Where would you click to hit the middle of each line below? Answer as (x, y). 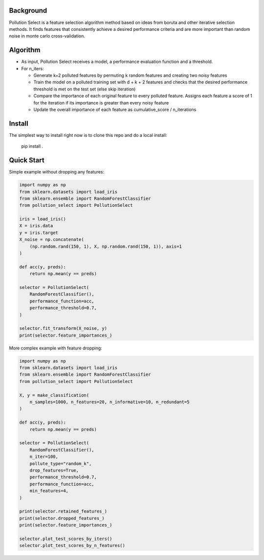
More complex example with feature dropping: (55, 348)
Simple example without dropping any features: (57, 172)
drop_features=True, (54, 470)
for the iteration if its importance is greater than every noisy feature (101, 103)
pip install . (32, 146)
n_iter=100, (44, 457)
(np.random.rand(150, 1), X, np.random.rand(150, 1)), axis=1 (106, 246)
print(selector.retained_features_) (63, 511)
